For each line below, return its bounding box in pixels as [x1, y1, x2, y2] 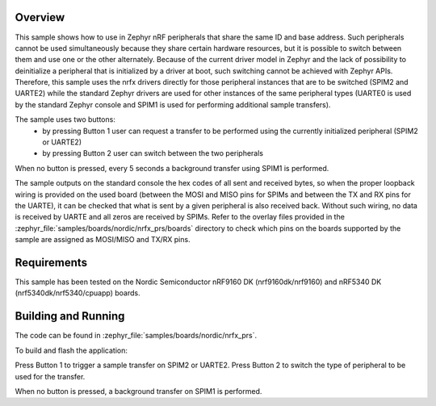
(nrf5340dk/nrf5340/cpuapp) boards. [15, 288, 140, 298]
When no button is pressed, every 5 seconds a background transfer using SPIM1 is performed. [15, 163, 329, 173]
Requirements [15, 255, 88, 270]
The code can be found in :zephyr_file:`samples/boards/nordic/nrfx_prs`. [15, 331, 258, 341]
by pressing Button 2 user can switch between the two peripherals [42, 149, 264, 158]
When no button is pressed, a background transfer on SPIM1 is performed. [15, 386, 262, 396]
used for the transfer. [15, 371, 86, 381]
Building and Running [15, 309, 125, 323]
